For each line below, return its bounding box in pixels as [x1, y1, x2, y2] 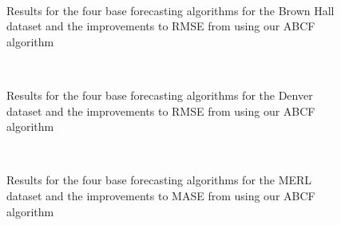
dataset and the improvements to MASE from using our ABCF [6, 187, 315, 203]
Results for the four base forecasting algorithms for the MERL [6, 172, 312, 188]
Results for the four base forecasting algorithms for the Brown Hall [6, 2, 335, 18]
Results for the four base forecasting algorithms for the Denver [6, 86, 313, 103]
